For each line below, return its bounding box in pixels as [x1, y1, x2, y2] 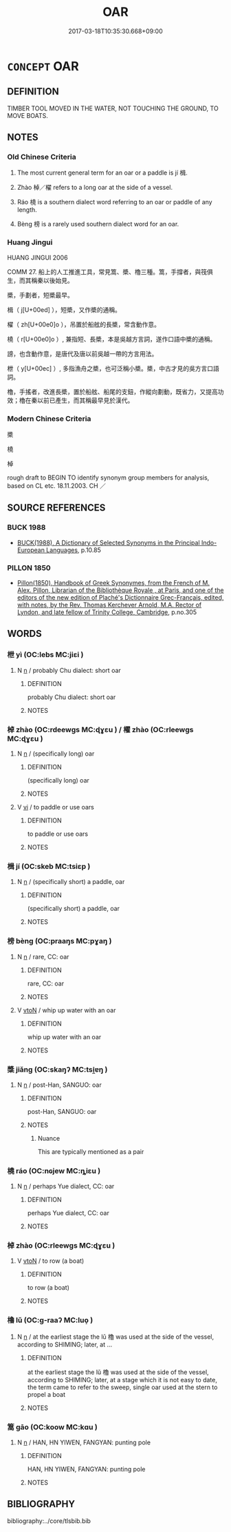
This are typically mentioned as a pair [37, 1147, 144, 1156]
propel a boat [27, 1390, 66, 1398]
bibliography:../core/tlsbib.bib [7, 1516, 91, 1525]
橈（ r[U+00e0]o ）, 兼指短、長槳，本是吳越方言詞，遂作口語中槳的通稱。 [7, 335, 217, 343]
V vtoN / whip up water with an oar [16, 1005, 116, 1014]
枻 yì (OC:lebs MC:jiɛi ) [7, 650, 84, 660]
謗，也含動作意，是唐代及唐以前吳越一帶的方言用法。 [7, 349, 158, 357]
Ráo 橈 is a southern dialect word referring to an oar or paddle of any [16, 198, 212, 206]
